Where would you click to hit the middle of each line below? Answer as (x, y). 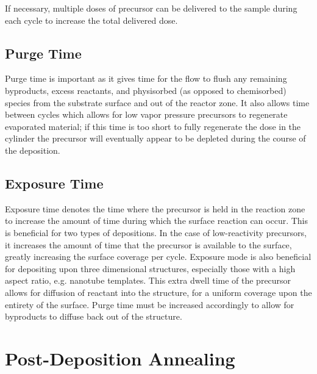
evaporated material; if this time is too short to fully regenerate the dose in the (153, 126)
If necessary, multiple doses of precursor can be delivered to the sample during (151, 8)
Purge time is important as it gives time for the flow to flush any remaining (146, 78)
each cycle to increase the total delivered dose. (91, 20)
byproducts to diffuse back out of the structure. (94, 316)
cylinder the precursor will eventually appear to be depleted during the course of (155, 138)
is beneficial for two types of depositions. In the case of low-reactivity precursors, (156, 232)
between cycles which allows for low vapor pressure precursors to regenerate (146, 114)
